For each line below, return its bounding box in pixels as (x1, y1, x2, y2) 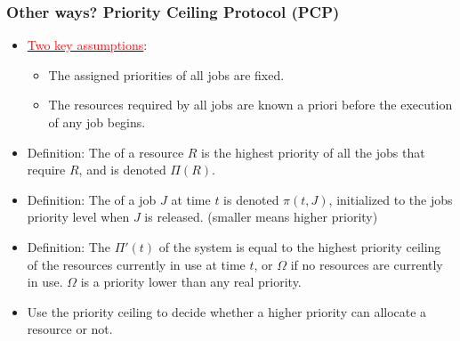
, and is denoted (78, 160, 166, 179)
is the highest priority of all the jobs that (201, 142, 425, 161)
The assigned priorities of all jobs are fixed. (48, 65, 285, 84)
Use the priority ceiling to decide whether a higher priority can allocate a (27, 302, 427, 321)
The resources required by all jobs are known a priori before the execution (48, 95, 453, 114)
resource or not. (27, 320, 113, 338)
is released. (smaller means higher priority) (144, 207, 378, 226)
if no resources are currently (290, 255, 443, 273)
